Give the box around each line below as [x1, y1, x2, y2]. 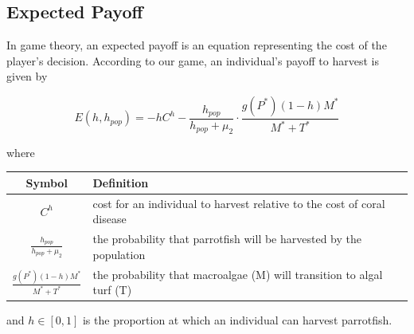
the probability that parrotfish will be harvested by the [92, 230, 361, 247]
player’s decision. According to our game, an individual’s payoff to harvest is [6, 52, 379, 69]
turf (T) [92, 281, 132, 298]
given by [6, 68, 48, 84]
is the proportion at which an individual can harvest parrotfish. [82, 312, 393, 328]
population [92, 246, 146, 262]
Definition [92, 174, 149, 191]
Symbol [25, 174, 68, 191]
